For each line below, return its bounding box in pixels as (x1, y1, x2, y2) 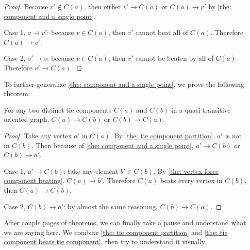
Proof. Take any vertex (4, 130, 72, 140)
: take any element (64, 166, 118, 176)
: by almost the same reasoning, (64, 201, 158, 211)
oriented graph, (4, 114, 50, 124)
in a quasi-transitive (171, 104, 231, 115)
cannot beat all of (135, 27, 188, 37)
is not (225, 130, 242, 140)
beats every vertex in (160, 175, 223, 185)
